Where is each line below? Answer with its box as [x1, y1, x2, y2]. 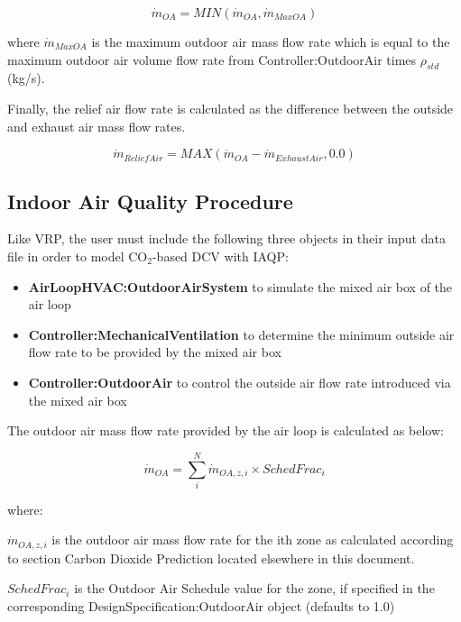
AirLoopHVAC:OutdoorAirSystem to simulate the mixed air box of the [28, 277, 453, 296]
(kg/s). [7, 69, 45, 87]
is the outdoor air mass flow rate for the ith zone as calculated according [51, 530, 454, 549]
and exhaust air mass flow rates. [7, 116, 186, 135]
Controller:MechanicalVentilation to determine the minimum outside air [28, 325, 455, 343]
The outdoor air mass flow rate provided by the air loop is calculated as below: [7, 421, 444, 440]
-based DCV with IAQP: [152, 246, 289, 265]
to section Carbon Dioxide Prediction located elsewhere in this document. [7, 548, 415, 567]
